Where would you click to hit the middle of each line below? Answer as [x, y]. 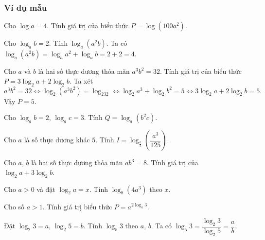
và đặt [46, 189]
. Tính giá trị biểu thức [77, 206]
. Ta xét [81, 80]
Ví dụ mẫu [26, 7]
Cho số [14, 206]
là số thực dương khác [57, 140]
